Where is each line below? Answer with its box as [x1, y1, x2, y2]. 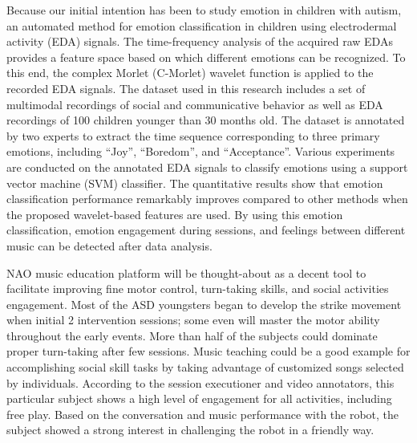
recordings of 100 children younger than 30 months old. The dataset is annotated [6, 112, 405, 128]
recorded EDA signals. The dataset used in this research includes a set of [6, 79, 366, 96]
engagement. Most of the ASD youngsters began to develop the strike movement [6, 295, 402, 312]
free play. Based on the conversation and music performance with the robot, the [6, 405, 399, 422]
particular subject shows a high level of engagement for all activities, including [6, 390, 392, 407]
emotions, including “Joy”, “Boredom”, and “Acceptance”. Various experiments [6, 143, 395, 160]
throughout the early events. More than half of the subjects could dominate [6, 327, 378, 343]
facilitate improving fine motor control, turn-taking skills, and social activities [6, 280, 389, 297]
